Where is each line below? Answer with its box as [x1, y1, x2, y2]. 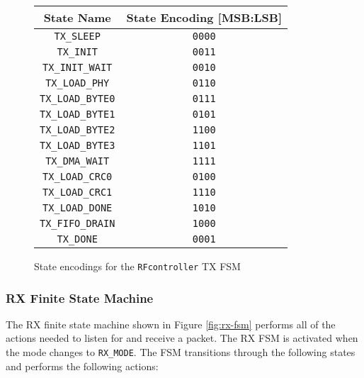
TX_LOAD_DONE [42, 202, 113, 213]
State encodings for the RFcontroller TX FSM [34, 259, 241, 273]
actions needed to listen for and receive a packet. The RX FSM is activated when [6, 330, 358, 345]
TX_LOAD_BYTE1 [40, 109, 115, 120]
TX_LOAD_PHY [45, 77, 110, 89]
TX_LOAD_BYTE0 [40, 93, 115, 104]
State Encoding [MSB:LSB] [126, 9, 283, 26]
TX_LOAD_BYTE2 [40, 124, 115, 135]
